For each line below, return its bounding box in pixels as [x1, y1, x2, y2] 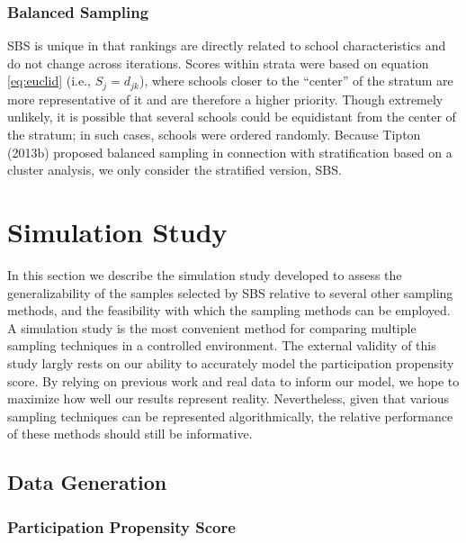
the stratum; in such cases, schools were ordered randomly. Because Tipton [7, 125, 421, 144]
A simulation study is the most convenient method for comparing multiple [7, 318, 417, 337]
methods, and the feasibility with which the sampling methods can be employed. [7, 301, 451, 320]
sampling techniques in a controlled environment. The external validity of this [7, 336, 436, 355]
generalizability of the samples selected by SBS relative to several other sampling [7, 283, 453, 302]
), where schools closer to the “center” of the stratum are [139, 71, 453, 90]
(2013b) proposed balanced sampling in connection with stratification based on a [7, 142, 453, 161]
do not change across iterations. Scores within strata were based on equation [7, 53, 429, 72]
